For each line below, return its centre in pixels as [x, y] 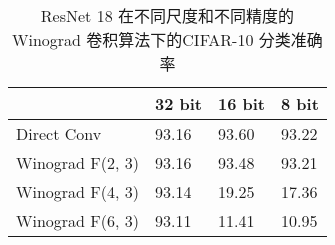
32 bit [178, 103]
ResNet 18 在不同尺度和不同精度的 [167, 15]
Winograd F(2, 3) [77, 162]
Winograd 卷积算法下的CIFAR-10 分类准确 [167, 39]
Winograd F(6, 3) [77, 220]
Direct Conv [59, 133]
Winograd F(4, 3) [77, 191]
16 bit [241, 103]
